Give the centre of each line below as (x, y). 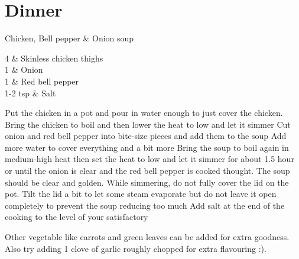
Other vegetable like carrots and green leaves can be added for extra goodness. (147, 237)
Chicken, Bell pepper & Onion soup (69, 38)
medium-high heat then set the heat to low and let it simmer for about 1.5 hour (149, 159)
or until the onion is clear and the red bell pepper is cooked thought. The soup (147, 171)
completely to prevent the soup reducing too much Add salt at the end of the (145, 205)
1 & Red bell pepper (42, 81)
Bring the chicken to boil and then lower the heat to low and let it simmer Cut (148, 124)
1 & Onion (24, 69)
